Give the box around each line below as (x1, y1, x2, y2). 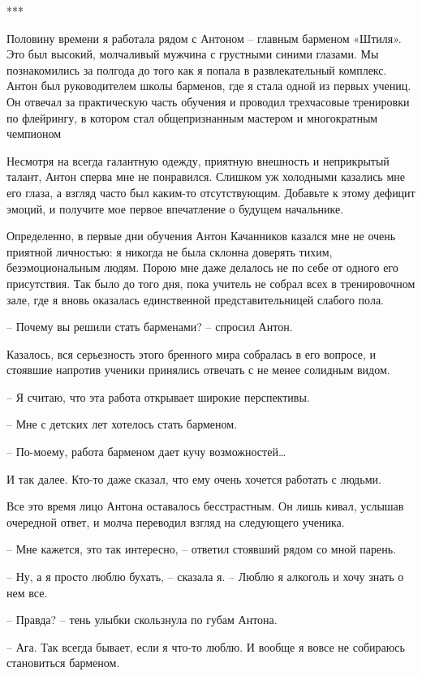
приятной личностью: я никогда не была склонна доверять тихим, (6, 243, 333, 260)
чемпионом (6, 125, 62, 142)
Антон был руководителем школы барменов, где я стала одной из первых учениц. (6, 77, 411, 94)
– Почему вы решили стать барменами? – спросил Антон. (6, 318, 293, 335)
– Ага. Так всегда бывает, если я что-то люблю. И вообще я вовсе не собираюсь (6, 638, 405, 655)
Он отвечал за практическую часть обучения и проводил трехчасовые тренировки (6, 93, 410, 110)
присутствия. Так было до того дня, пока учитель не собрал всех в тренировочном (6, 274, 416, 291)
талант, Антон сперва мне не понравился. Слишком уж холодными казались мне (6, 168, 405, 185)
